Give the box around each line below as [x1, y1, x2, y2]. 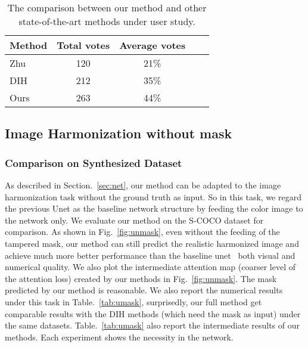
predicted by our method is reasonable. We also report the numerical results [5, 284, 283, 296]
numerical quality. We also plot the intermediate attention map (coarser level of [5, 261, 295, 273]
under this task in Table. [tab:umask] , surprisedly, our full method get [5, 295, 262, 308]
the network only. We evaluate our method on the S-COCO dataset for [5, 213, 264, 226]
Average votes [119, 38, 186, 52]
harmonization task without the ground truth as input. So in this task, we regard [5, 190, 301, 203]
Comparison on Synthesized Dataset [5, 155, 182, 170]
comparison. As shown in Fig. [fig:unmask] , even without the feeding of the [5, 225, 280, 238]
